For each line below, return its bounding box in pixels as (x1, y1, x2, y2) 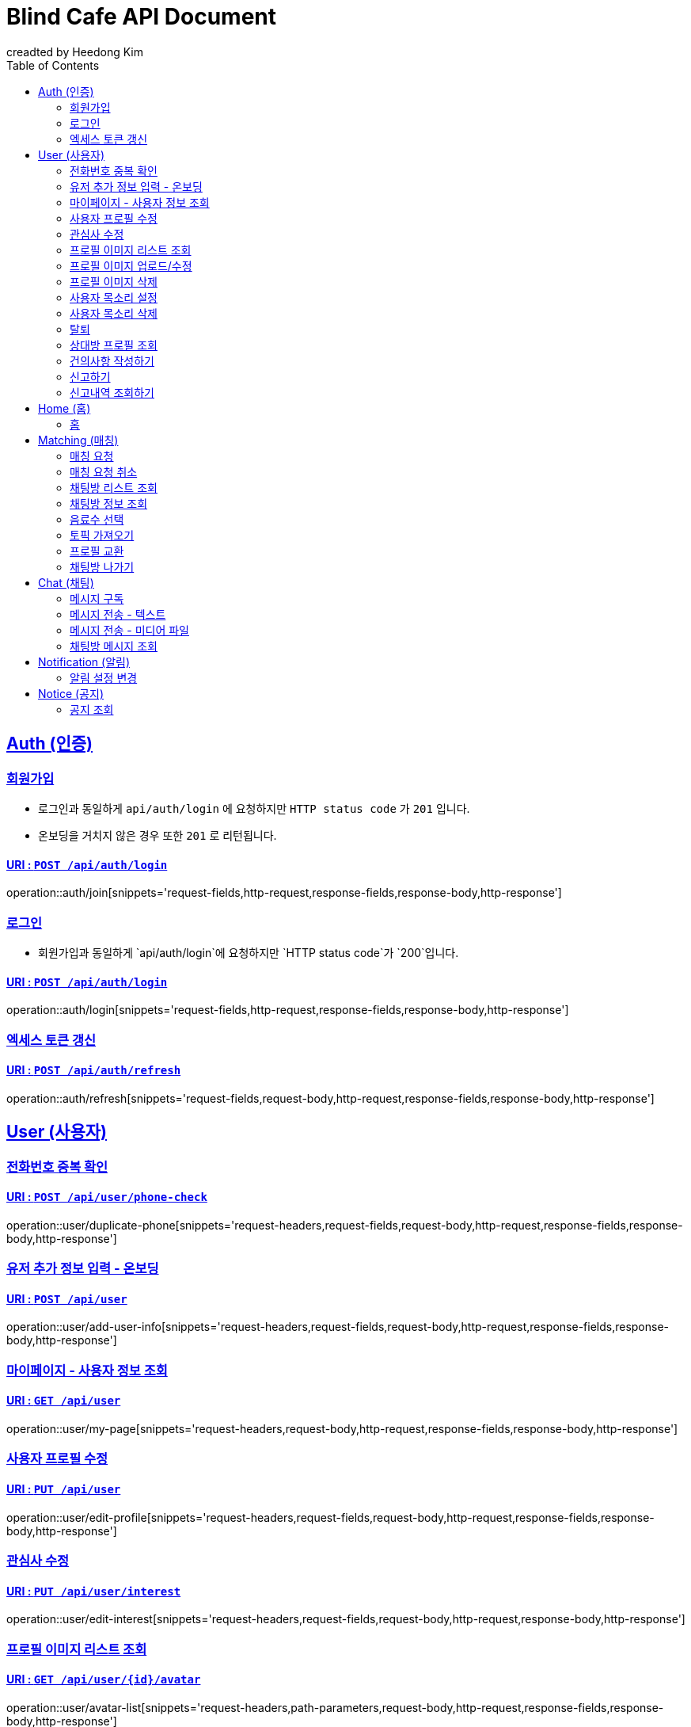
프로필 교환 (70, 543, 124, 558)
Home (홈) (38, 401, 91, 415)
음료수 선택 (70, 512, 124, 526)
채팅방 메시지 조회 (70, 639, 158, 653)
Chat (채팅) (38, 575, 94, 589)
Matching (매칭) (38, 433, 119, 447)
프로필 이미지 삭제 (70, 274, 158, 288)
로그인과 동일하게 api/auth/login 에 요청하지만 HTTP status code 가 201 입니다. (38, 801, 470, 815)
